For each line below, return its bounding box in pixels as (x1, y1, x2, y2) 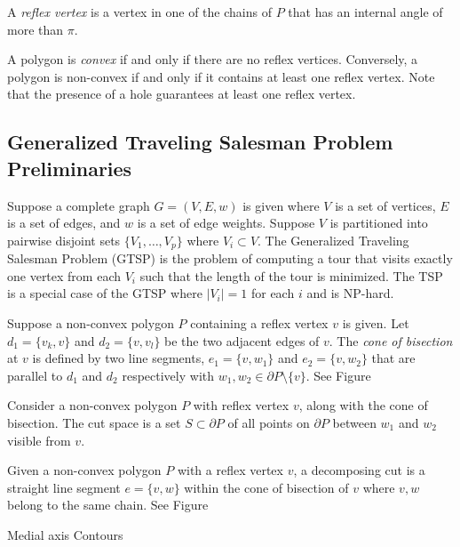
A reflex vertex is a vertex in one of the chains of (7, 3, 272, 20)
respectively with (122, 366, 215, 384)
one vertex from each (7, 266, 122, 285)
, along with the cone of (298, 396, 428, 414)
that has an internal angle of (288, 3, 443, 20)
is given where (242, 196, 320, 214)
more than (7, 20, 64, 38)
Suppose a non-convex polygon (7, 313, 174, 332)
